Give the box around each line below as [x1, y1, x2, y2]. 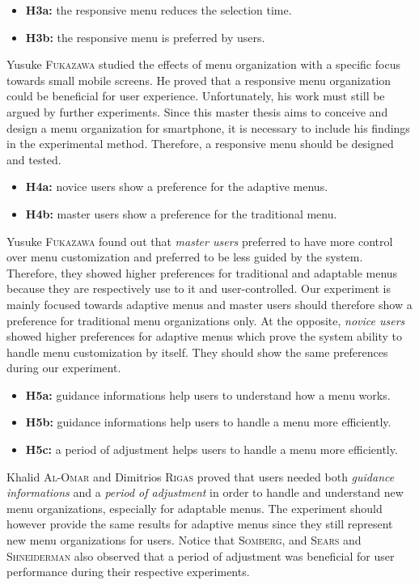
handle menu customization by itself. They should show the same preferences [6, 343, 388, 360]
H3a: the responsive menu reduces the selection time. [25, 2, 292, 18]
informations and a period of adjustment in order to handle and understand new [6, 484, 404, 501]
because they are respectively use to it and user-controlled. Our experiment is [6, 280, 391, 297]
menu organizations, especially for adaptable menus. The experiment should [6, 499, 383, 516]
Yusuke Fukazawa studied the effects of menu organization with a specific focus [6, 56, 400, 73]
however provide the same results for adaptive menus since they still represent [6, 515, 393, 532]
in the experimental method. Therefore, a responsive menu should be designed [6, 135, 394, 152]
